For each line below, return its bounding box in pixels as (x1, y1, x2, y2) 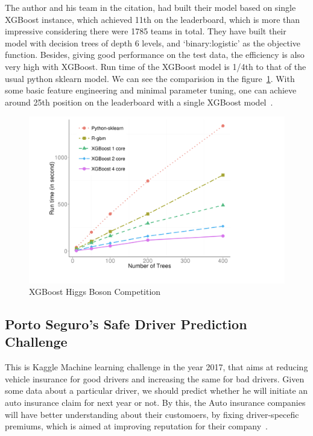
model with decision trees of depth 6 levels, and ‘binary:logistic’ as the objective (5, 36, 301, 49)
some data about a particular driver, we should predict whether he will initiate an (5, 384, 308, 397)
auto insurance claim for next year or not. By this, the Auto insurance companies (5, 396, 306, 409)
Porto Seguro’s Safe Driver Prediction (5, 315, 247, 333)
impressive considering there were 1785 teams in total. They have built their (5, 25, 286, 37)
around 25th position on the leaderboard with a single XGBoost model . (5, 95, 273, 108)
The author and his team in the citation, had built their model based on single (5, 1, 296, 13)
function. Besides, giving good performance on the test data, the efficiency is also (5, 48, 305, 61)
